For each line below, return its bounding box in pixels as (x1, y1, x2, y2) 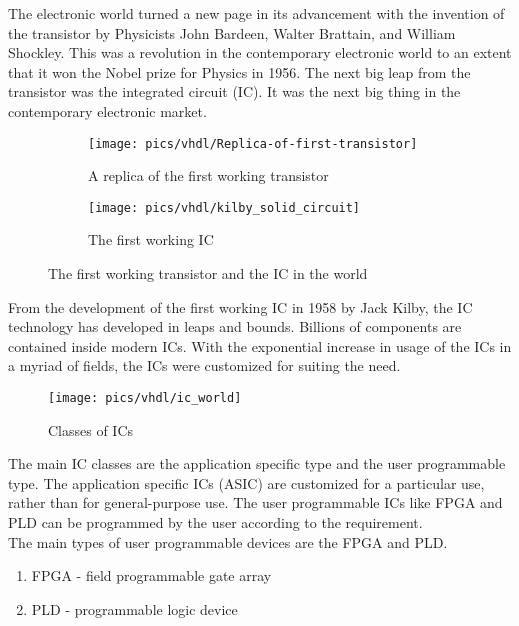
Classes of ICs (48, 419, 134, 440)
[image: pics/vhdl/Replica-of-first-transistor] (88, 136, 418, 151)
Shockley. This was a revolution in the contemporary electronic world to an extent (8, 42, 512, 63)
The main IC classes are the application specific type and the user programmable (8, 453, 506, 474)
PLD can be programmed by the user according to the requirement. (8, 512, 423, 533)
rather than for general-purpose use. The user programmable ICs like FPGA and (8, 492, 503, 513)
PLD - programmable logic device (31, 598, 238, 619)
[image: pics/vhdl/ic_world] (48, 391, 242, 406)
